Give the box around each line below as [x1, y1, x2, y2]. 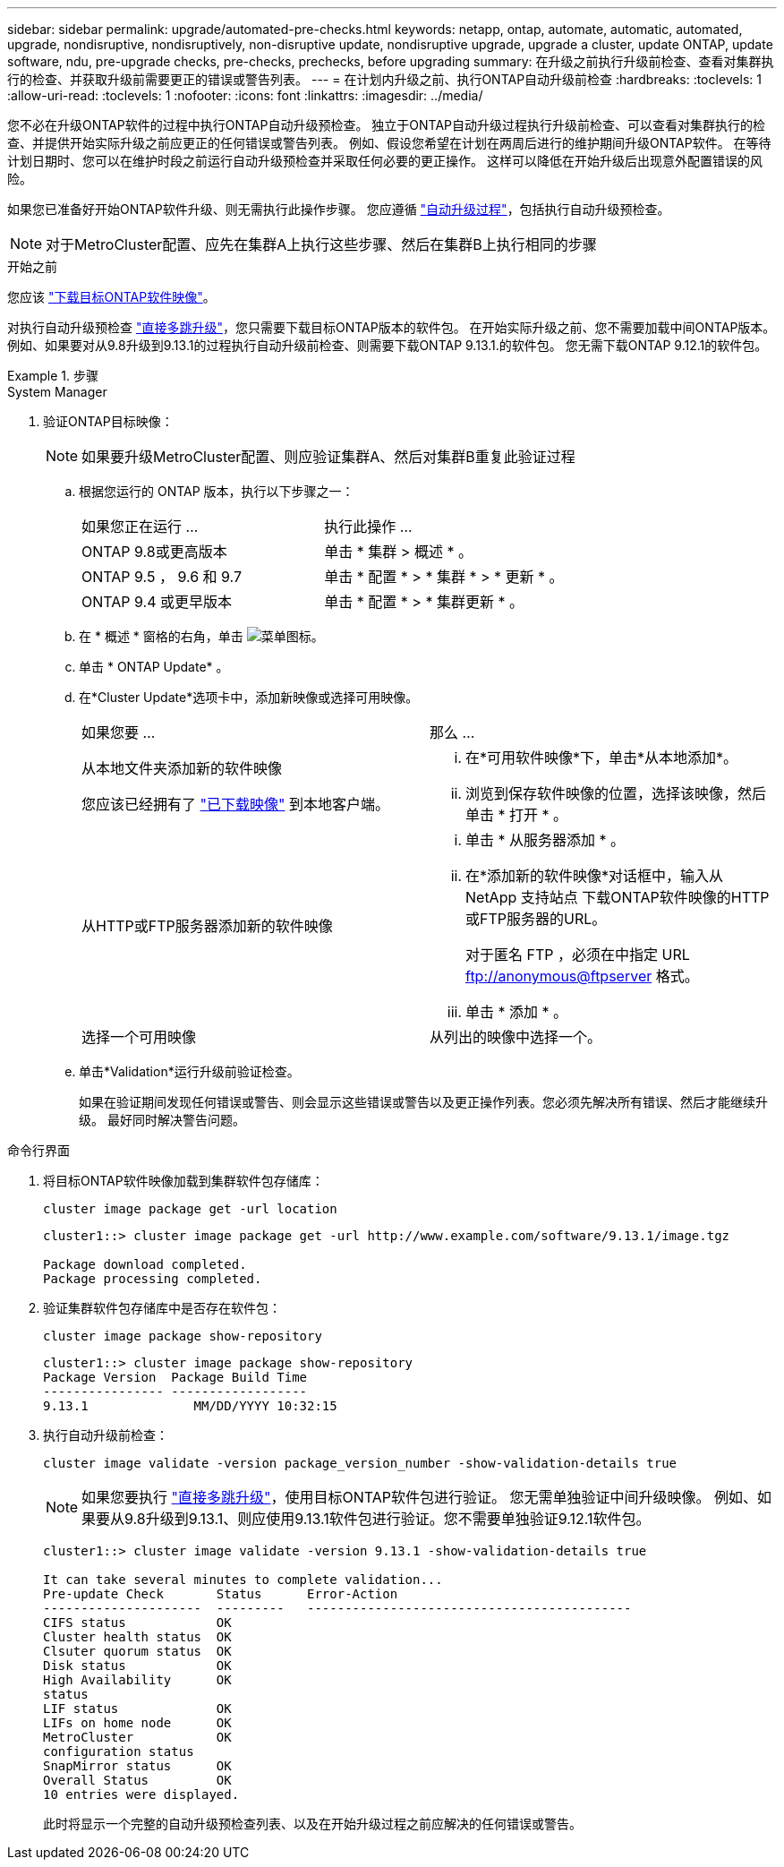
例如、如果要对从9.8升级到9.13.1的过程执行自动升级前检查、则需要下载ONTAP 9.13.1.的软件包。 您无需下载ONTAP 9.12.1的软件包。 [7, 338, 768, 353]
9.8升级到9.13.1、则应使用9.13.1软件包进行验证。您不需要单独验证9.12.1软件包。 [124, 1510, 651, 1528]
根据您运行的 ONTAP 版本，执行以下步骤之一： [79, 484, 354, 499]
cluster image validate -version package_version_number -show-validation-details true [43, 1456, 677, 1470]
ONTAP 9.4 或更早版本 [81, 593, 232, 611]
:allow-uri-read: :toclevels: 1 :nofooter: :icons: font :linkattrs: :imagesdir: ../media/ [7, 88, 483, 103]
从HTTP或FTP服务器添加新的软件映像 [81, 917, 333, 935]
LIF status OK [43, 1701, 232, 1716]
